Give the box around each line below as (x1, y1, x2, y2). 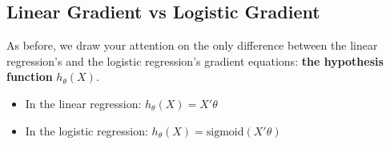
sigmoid (206, 126, 244, 138)
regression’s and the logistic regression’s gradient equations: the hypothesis (6, 52, 384, 69)
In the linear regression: (25, 95, 142, 111)
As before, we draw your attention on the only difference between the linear (6, 37, 378, 54)
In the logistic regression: (25, 122, 148, 139)
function (6, 68, 53, 85)
